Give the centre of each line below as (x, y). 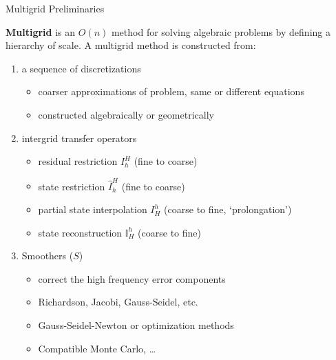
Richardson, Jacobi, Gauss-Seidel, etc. (118, 302)
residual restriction (78, 161)
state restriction (72, 186)
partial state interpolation (93, 209)
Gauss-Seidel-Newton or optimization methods (136, 325)
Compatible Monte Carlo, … (97, 348)
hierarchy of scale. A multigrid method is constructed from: (131, 45)
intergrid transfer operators (79, 138)
